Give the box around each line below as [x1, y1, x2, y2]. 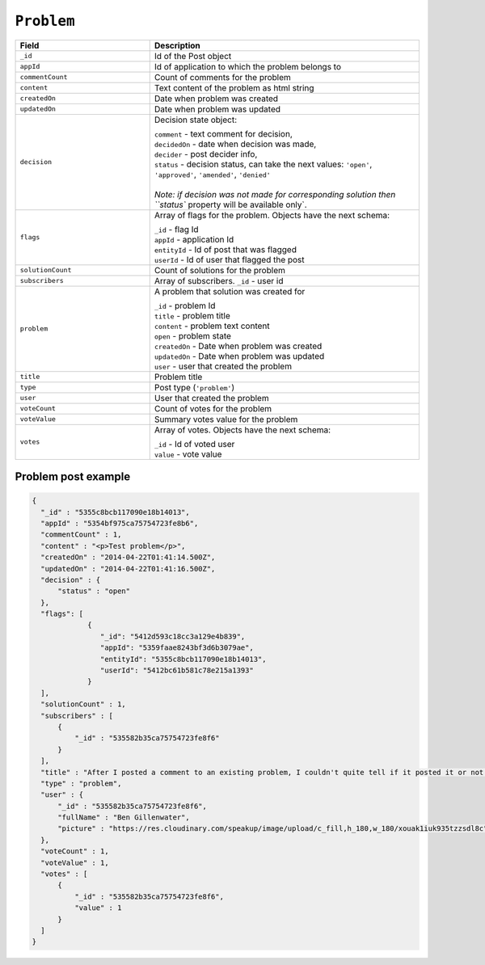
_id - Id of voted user [154, 438, 235, 449]
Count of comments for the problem [154, 71, 291, 82]
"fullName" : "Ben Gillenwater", [57, 813, 190, 822]
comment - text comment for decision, [154, 128, 293, 139]
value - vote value [154, 449, 222, 460]
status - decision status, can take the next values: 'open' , [154, 158, 373, 170]
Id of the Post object [154, 50, 232, 61]
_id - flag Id [154, 223, 199, 234]
